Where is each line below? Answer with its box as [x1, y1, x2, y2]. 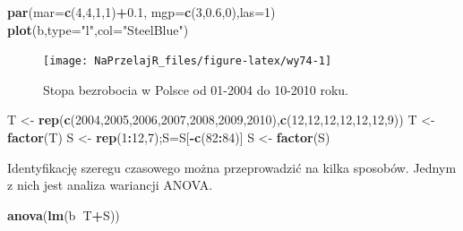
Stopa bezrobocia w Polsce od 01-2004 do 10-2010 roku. [43, 80, 349, 98]
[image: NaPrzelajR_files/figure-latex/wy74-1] [43, 55, 332, 68]
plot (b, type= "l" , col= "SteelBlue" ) [7, 20, 189, 38]
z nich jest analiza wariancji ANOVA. [7, 175, 213, 194]
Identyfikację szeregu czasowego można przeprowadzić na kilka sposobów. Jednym [7, 158, 457, 176]
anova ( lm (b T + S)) [7, 205, 120, 224]
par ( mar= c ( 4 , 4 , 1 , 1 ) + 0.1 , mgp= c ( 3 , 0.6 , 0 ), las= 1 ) [7, 3, 276, 21]
